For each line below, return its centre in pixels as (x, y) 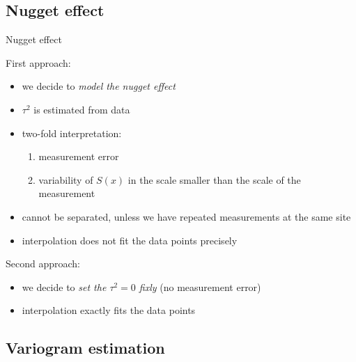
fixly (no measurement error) (200, 286)
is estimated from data (82, 109)
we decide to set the (64, 286)
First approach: (38, 62)
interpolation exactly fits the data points (109, 310)
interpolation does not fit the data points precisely (130, 240)
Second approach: (43, 263)
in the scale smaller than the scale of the (214, 179)
